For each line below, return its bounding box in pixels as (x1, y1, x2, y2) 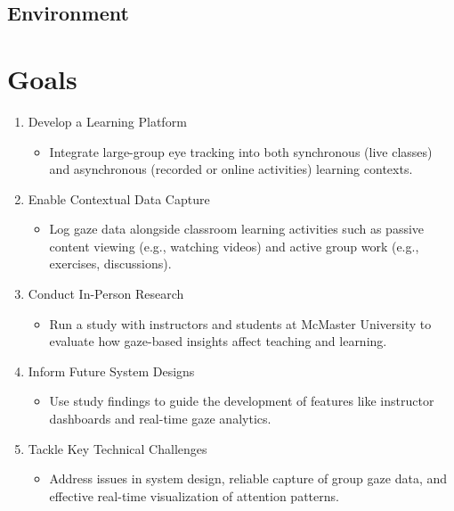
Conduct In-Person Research (28, 284, 184, 303)
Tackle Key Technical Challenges (28, 439, 207, 457)
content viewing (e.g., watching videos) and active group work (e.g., (49, 236, 419, 255)
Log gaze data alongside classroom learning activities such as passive (49, 219, 425, 238)
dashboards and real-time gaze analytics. (49, 409, 272, 428)
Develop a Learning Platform (28, 111, 187, 130)
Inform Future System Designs (28, 361, 195, 380)
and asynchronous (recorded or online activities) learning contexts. (49, 160, 413, 178)
